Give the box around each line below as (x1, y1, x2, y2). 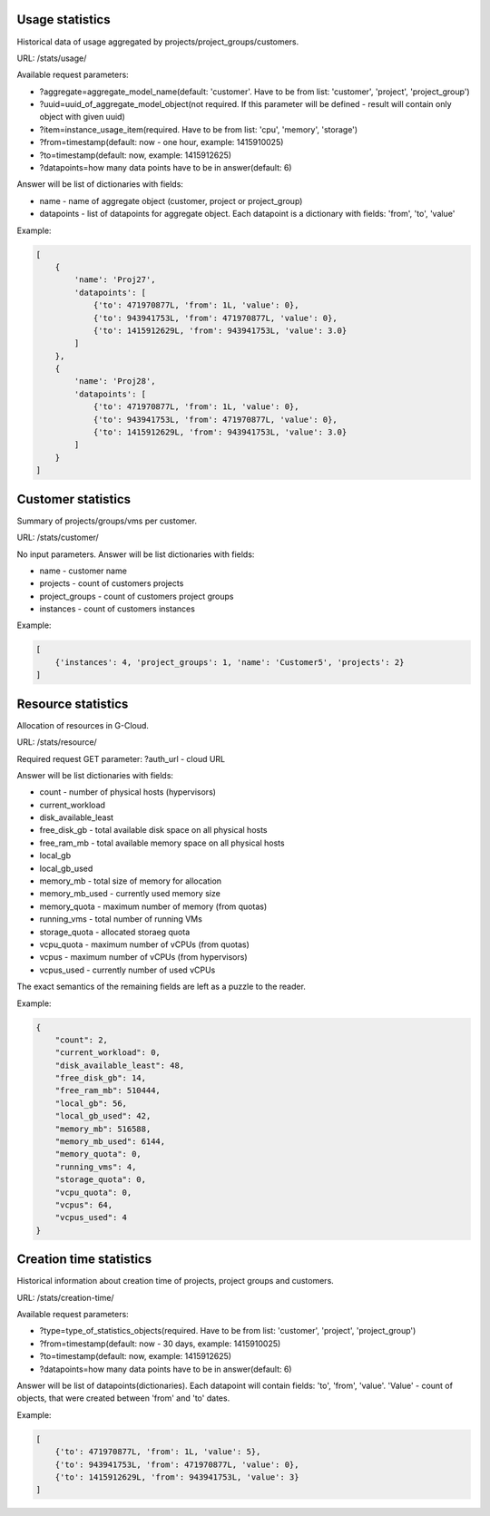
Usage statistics (16, 12, 111, 27)
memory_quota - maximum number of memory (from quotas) (39, 901, 268, 912)
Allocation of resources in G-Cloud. (16, 719, 150, 730)
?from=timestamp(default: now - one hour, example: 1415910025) (39, 137, 284, 148)
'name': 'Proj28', (73, 377, 156, 386)
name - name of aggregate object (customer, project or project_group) (39, 195, 303, 206)
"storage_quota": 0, (54, 1175, 147, 1185)
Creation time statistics (16, 1252, 152, 1267)
